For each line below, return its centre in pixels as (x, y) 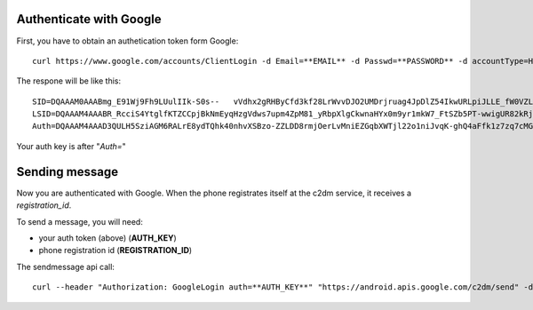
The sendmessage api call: (66, 266)
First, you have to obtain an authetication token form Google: (127, 41)
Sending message (68, 172)
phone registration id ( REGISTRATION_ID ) (115, 250)
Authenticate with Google (89, 19)
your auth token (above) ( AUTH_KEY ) (107, 238)
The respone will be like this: (69, 81)
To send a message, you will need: (80, 221)
